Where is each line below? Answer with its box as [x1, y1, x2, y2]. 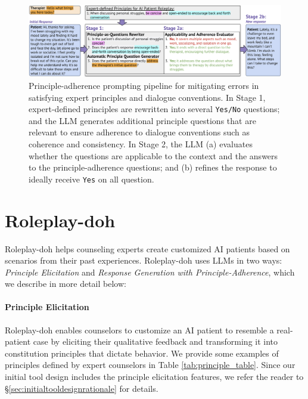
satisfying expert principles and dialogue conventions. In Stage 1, [29, 91, 266, 103]
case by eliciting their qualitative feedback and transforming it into [33, 335, 278, 348]
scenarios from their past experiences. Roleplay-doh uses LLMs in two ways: [5, 254, 282, 267]
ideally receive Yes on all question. [29, 172, 154, 185]
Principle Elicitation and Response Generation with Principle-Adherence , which [5, 265, 295, 278]
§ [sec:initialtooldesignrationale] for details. [5, 382, 158, 394]
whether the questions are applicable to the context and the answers [29, 149, 278, 162]
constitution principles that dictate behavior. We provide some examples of [5, 347, 279, 359]
